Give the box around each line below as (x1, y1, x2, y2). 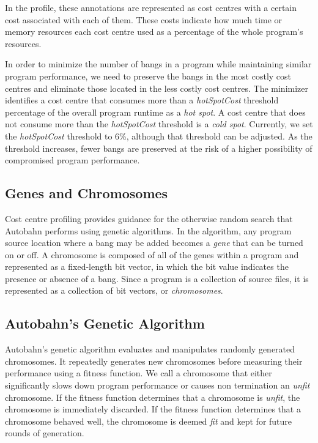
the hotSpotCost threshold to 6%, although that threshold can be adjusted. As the (5, 129, 312, 142)
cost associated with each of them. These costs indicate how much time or (5, 13, 283, 26)
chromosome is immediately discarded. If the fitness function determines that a (5, 403, 301, 415)
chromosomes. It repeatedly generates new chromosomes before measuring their (5, 354, 303, 367)
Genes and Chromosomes (5, 184, 168, 203)
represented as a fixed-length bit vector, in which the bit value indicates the (5, 260, 289, 273)
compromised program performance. (5, 154, 140, 166)
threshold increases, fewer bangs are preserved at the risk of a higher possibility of (5, 141, 312, 154)
